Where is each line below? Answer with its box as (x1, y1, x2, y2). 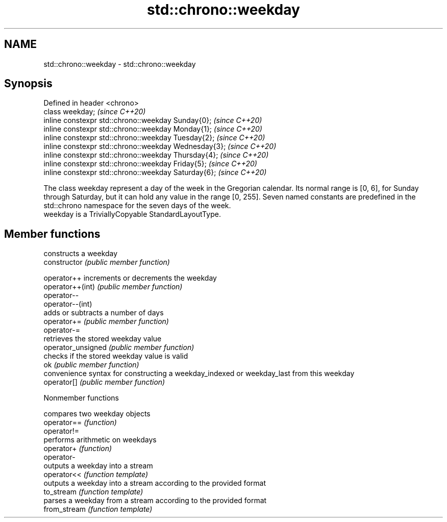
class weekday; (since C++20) (43, 107, 146, 116)
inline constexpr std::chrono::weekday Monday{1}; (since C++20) (43, 125, 262, 134)
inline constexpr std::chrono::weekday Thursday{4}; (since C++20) (43, 151, 269, 160)
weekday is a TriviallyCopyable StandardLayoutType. (43, 210, 221, 219)
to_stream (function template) (43, 487, 143, 496)
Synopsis (4, 77, 53, 90)
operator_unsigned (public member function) (43, 343, 194, 352)
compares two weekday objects (43, 409, 151, 418)
